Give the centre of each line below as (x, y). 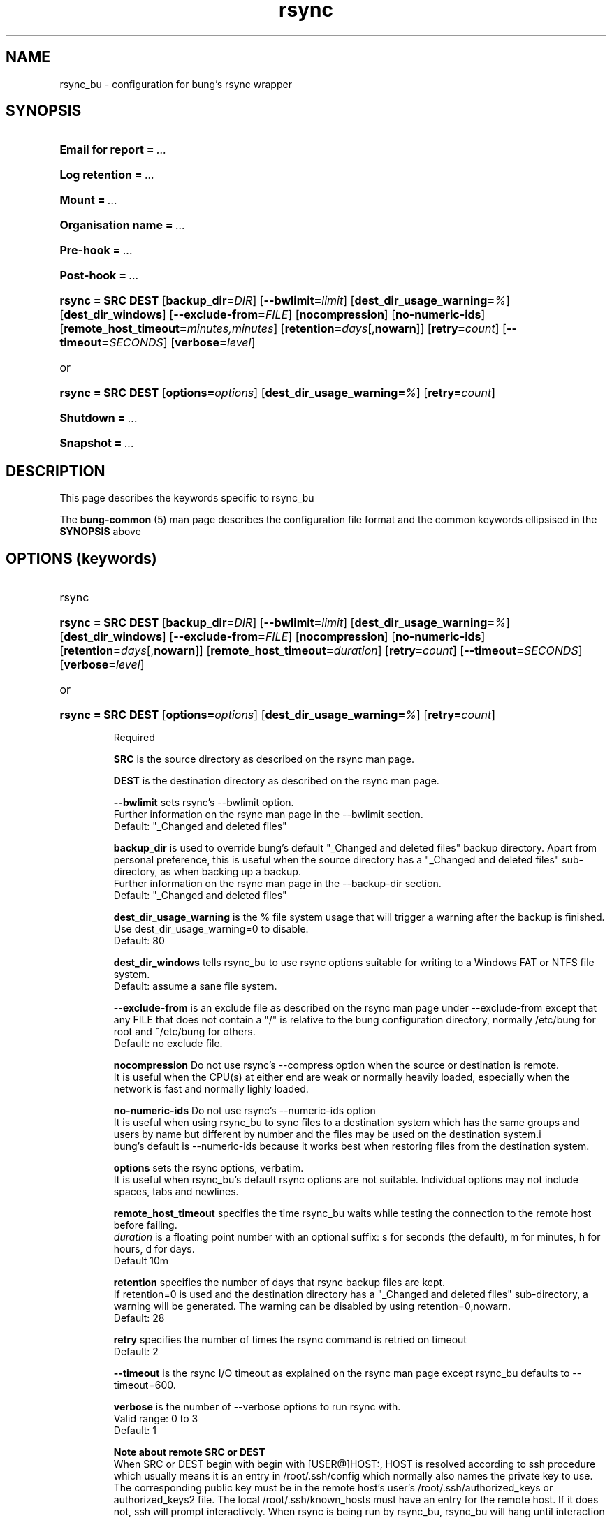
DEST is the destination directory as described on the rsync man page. (276, 781)
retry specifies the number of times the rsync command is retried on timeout (290, 1340)
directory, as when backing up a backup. (207, 872)
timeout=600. (145, 1385)
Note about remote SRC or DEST (189, 1452)
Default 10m (141, 1261)
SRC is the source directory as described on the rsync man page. (264, 759)
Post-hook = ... (99, 276)
